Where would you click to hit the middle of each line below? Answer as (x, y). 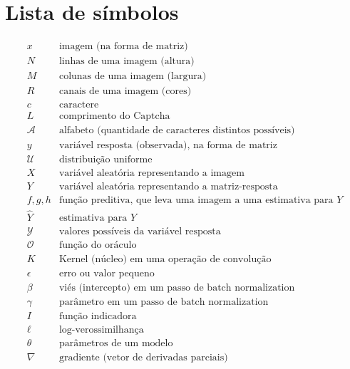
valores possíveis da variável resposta (140, 231)
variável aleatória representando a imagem (151, 173)
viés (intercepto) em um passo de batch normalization (177, 287)
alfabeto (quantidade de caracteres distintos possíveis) (177, 131)
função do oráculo (98, 245)
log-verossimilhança (101, 329)
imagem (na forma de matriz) (123, 47)
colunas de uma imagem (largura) (133, 77)
